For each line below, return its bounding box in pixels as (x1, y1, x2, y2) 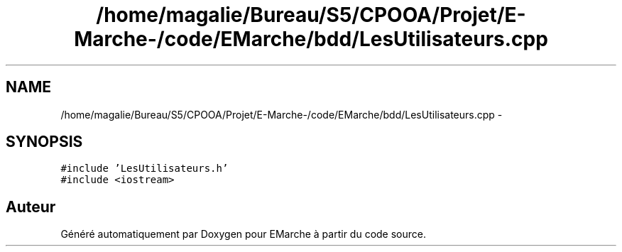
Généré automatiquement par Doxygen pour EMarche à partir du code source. (60, 228, 426, 241)
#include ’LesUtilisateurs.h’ (60, 163, 229, 175)
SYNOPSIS (6, 133, 83, 151)
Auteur (6, 197, 56, 216)
